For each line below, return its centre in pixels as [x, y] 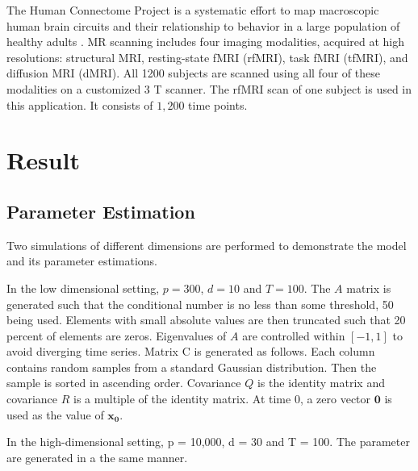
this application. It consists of [80, 104]
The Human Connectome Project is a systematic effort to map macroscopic [193, 10]
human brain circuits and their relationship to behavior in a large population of [203, 25]
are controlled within [294, 335]
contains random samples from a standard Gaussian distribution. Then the [192, 367]
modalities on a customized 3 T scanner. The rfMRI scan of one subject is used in [209, 88]
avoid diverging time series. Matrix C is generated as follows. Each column [191, 351]
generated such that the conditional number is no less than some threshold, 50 [200, 304]
